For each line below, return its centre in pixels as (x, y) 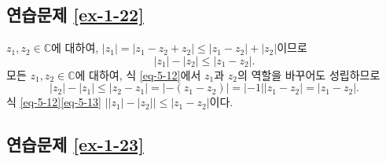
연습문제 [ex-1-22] (75, 15)
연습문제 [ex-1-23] (75, 144)
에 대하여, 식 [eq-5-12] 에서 (138, 74)
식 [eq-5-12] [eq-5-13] (54, 102)
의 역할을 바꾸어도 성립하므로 (309, 74)
